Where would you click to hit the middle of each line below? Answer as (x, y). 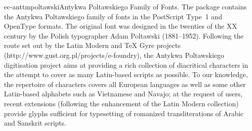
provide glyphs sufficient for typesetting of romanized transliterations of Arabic (124, 113)
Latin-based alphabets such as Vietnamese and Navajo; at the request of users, (123, 94)
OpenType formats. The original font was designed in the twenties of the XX (121, 26)
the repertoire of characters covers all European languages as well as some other (125, 84)
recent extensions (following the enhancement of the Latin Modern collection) (121, 103)
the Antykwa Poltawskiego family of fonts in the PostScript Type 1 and (113, 16)
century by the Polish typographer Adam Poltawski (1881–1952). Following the (124, 35)
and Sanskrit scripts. (35, 123)
